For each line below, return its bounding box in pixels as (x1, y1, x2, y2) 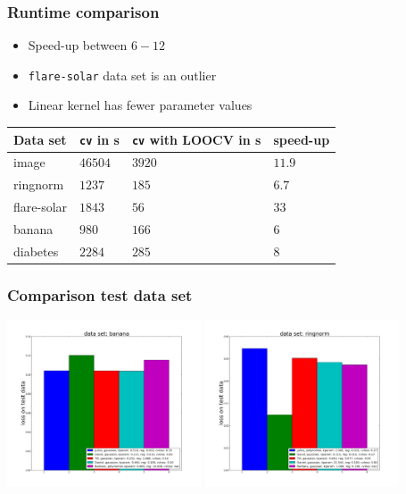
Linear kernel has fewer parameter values (28, 96, 253, 114)
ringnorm (13, 175, 64, 194)
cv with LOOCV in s (131, 130, 261, 148)
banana (13, 220, 54, 238)
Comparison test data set (7, 283, 193, 306)
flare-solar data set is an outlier (28, 65, 217, 84)
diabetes (13, 241, 59, 260)
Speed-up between (28, 36, 128, 54)
